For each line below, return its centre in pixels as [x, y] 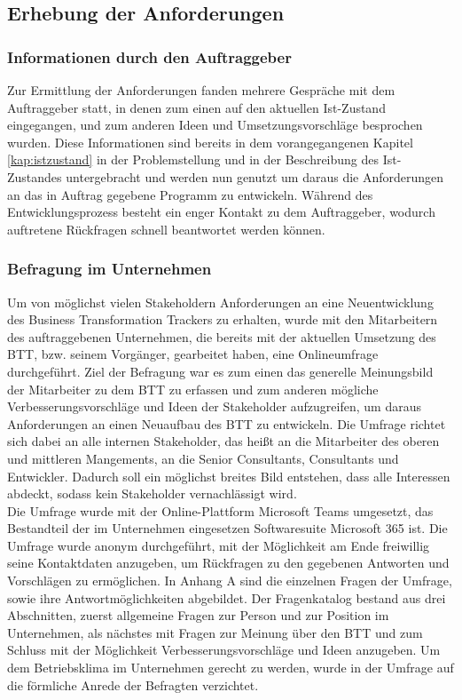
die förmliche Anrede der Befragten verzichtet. [133, 684]
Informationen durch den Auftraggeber [149, 56]
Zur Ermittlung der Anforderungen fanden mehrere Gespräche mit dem [201, 90]
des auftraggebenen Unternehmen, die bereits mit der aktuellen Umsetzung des [222, 336]
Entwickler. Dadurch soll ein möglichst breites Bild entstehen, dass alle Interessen [229, 476]
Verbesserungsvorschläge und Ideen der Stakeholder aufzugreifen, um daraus [214, 406]
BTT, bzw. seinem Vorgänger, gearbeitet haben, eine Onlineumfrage [193, 354]
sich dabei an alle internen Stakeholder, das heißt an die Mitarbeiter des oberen [223, 441]
